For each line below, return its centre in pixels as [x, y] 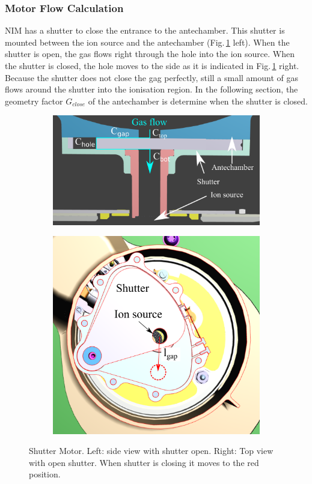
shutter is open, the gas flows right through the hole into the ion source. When [150, 54]
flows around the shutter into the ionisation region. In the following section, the [151, 89]
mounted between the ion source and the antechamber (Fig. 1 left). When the [147, 42]
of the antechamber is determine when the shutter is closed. [198, 101]
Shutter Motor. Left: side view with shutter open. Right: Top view [151, 451]
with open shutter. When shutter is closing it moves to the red [144, 462]
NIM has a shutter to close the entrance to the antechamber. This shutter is [145, 30]
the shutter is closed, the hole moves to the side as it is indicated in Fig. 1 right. [152, 65]
